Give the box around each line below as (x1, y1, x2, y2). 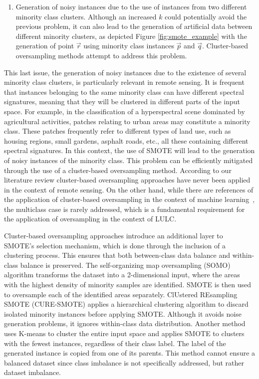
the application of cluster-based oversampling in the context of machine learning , (4, 194, 255, 204)
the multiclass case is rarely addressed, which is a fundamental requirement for (4, 203, 245, 214)
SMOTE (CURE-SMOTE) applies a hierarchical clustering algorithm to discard (4, 299, 249, 309)
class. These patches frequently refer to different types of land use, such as (4, 126, 231, 136)
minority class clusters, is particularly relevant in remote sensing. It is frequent (4, 77, 245, 87)
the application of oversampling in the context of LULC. (4, 213, 177, 224)
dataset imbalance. (4, 367, 61, 378)
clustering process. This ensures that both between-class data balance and (4, 250, 230, 260)
